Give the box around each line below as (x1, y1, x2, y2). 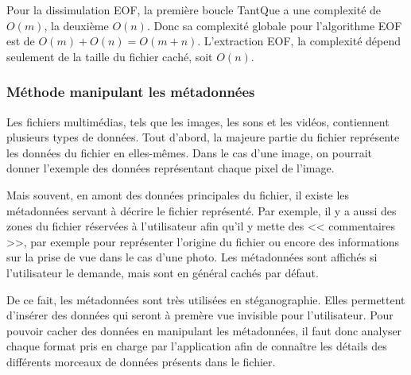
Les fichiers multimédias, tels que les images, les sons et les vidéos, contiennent (6, 113, 390, 130)
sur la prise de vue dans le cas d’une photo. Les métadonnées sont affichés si (6, 249, 378, 265)
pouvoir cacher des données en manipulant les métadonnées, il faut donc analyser (6, 322, 402, 338)
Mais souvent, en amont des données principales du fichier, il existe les (6, 186, 350, 203)
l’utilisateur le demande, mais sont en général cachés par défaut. (6, 264, 319, 280)
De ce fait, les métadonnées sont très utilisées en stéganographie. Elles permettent (6, 291, 405, 307)
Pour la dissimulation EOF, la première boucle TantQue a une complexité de (6, 2, 382, 17)
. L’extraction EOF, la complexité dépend (197, 33, 401, 49)
